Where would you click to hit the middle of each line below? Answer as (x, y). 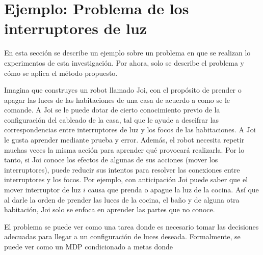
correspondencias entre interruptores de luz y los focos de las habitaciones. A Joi (130, 130)
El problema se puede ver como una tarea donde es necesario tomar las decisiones (131, 226)
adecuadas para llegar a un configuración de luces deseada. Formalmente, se (122, 236)
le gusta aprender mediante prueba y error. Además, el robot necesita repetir (124, 140)
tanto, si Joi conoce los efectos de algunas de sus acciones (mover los (111, 160)
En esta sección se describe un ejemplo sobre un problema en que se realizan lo (127, 53)
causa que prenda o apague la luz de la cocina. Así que (173, 190)
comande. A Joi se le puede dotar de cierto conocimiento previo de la (112, 110)
